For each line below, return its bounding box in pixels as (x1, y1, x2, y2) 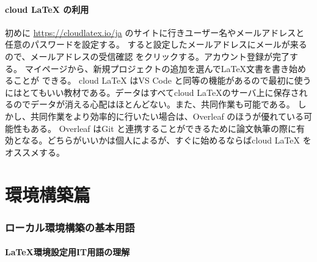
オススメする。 (5, 145, 65, 158)
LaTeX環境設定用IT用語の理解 (5, 246, 130, 258)
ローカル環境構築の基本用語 (5, 219, 135, 235)
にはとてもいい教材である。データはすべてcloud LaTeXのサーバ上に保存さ (5, 86, 299, 98)
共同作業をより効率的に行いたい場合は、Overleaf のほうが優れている (30, 109, 304, 122)
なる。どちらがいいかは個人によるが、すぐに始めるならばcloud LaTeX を (21, 134, 312, 147)
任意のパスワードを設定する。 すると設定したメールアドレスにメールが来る (5, 38, 307, 51)
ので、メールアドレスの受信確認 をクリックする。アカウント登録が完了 (5, 49, 290, 62)
